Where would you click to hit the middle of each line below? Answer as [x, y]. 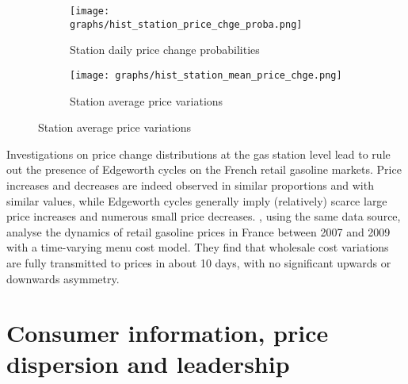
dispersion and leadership [148, 364]
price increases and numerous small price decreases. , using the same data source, [204, 216]
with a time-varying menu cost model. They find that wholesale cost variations [198, 247]
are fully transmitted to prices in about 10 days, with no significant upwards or [199, 262]
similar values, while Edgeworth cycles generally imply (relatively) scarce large [197, 200]
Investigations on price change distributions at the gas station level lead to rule [198, 154]
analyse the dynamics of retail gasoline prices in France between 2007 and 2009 [198, 231]
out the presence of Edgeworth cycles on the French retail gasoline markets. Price [204, 169]
